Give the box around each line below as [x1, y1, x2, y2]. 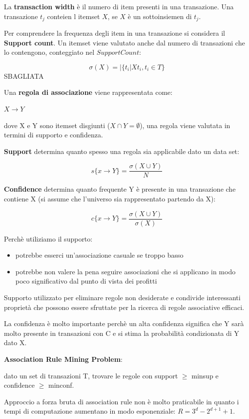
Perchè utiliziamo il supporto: [4, 233, 93, 243]
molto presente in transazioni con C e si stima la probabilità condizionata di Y [4, 328, 239, 338]
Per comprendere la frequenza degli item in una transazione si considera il [4, 28, 225, 38]
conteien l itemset [47, 11, 100, 21]
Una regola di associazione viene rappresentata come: [4, 87, 173, 97]
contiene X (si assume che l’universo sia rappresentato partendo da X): [4, 194, 216, 204]
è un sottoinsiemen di [127, 11, 192, 21]
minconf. [48, 380, 74, 390]
